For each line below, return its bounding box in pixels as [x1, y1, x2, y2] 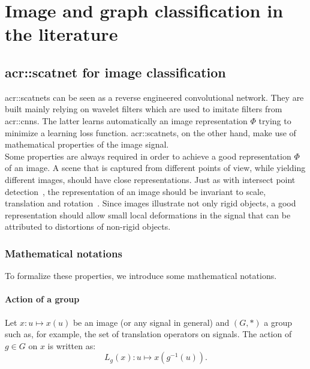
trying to [258, 114, 291, 127]
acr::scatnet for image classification [5, 62, 226, 81]
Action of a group [5, 293, 80, 305]
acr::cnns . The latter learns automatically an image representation [5, 114, 248, 127]
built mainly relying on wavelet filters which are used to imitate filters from [5, 103, 282, 115]
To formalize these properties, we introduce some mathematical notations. [5, 269, 277, 282]
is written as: [47, 339, 96, 352]
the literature [5, 22, 118, 46]
